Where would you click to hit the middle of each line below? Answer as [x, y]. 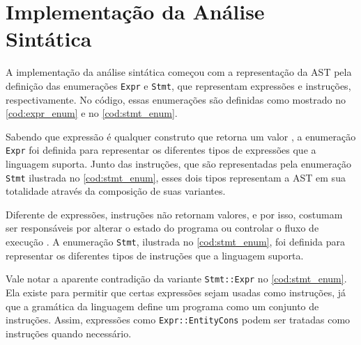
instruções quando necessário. [69, 333]
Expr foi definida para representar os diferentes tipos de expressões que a [161, 150]
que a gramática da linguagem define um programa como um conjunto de [162, 306]
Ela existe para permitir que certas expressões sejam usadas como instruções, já [176, 292]
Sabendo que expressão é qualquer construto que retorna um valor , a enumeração [181, 136]
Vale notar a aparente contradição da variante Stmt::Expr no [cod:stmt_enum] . [176, 279]
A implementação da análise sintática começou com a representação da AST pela [179, 72]
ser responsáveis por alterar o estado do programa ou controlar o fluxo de [162, 228]
